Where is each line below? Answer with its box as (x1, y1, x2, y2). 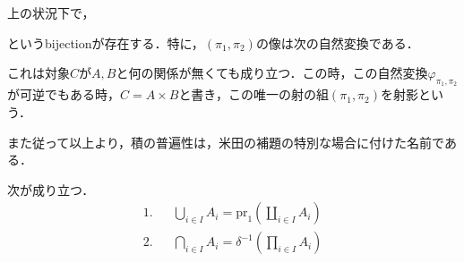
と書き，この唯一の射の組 (178, 85, 329, 104)
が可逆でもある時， (7, 85, 120, 104)
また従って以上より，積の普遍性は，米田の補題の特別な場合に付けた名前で (7, 132, 444, 151)
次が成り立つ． (7, 180, 95, 199)
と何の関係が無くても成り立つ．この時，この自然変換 (116, 63, 428, 82)
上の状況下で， (7, 4, 95, 21)
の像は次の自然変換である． (255, 33, 419, 52)
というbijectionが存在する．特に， (7, 33, 204, 52)
